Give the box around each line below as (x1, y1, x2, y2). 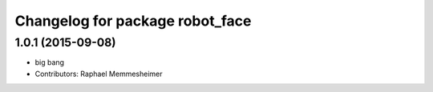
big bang (34, 58, 64, 67)
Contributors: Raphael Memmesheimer (34, 69, 164, 78)
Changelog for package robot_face (14, 12, 252, 30)
